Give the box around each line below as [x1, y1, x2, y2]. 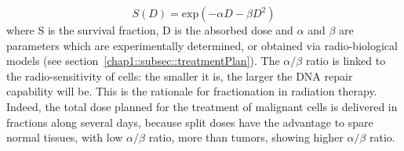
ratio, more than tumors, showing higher [148, 129, 344, 146]
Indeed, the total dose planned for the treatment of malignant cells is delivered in [6, 98, 398, 114]
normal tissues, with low [6, 129, 123, 146]
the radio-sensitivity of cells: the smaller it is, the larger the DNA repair [6, 67, 353, 84]
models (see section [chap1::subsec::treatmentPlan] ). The [6, 52, 280, 69]
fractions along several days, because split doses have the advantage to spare [6, 113, 373, 130]
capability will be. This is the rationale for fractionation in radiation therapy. [6, 83, 377, 99]
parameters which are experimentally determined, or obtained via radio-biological [6, 37, 398, 53]
